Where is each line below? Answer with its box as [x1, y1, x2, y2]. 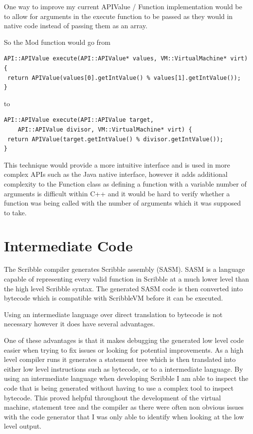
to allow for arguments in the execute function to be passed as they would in [4, 11, 233, 21]
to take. [4, 207, 27, 217]
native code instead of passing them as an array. [4, 20, 147, 31]
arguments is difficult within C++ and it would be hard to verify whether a [4, 188, 230, 198]
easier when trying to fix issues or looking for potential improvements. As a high [4, 344, 244, 355]
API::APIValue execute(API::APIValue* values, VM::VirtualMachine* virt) [4, 55, 248, 62]
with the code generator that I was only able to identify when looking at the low [4, 411, 244, 421]
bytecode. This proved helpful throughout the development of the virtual [4, 392, 221, 402]
